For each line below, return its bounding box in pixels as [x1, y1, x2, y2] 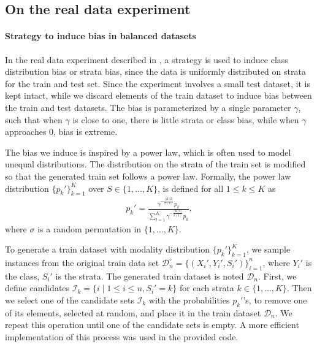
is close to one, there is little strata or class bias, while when [72, 113, 299, 126]
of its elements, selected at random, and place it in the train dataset [5, 306, 261, 319]
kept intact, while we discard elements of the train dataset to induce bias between [5, 89, 312, 102]
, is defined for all [158, 181, 224, 194]
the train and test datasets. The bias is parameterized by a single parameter [5, 101, 291, 113]
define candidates [5, 281, 70, 294]
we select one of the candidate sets [5, 293, 134, 306]
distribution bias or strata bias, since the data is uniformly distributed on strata [5, 65, 306, 78]
